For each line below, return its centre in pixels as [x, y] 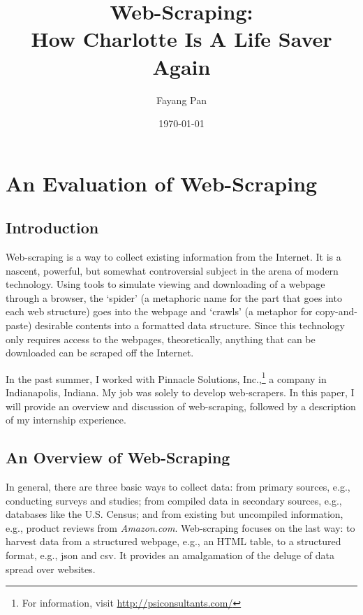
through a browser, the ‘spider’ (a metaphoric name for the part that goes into [174, 297]
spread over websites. [51, 569]
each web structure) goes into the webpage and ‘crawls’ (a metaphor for [159, 311]
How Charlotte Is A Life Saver [181, 39]
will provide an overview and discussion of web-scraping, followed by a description [181, 406]
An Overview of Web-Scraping [118, 457]
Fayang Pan [181, 100]
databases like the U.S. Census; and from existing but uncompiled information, [175, 514]
